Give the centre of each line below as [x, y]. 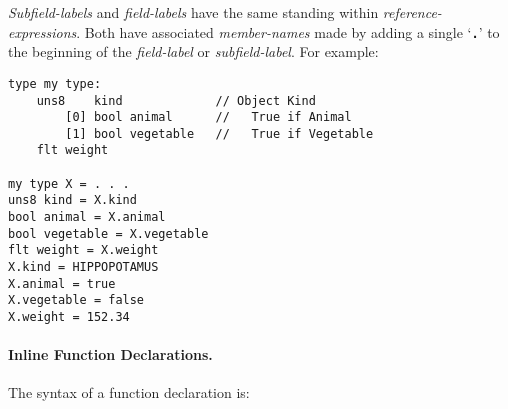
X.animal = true [62, 283]
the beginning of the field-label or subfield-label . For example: [193, 51]
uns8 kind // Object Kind [176, 100]
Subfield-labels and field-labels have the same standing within [193, 12]
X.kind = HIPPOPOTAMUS [83, 267]
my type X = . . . [69, 183]
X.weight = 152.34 [69, 317]
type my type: [55, 83]
